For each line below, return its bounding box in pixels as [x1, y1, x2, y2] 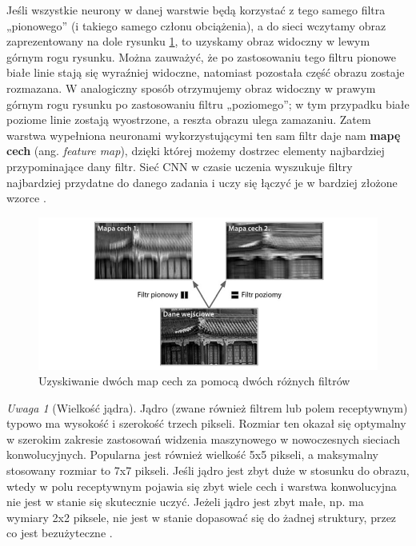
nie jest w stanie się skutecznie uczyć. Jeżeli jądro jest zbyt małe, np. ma [6, 493, 364, 510]
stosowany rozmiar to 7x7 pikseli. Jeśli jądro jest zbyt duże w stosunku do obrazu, [6, 462, 410, 479]
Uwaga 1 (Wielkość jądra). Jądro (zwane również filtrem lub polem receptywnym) [6, 399, 408, 416]
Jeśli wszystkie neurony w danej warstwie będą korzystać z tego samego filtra [6, 2, 386, 18]
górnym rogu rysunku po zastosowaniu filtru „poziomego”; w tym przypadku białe [6, 95, 410, 112]
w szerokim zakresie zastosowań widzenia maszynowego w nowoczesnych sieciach [6, 430, 401, 447]
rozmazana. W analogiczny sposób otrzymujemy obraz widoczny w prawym [6, 79, 376, 96]
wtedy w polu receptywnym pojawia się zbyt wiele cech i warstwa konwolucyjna [6, 477, 397, 494]
